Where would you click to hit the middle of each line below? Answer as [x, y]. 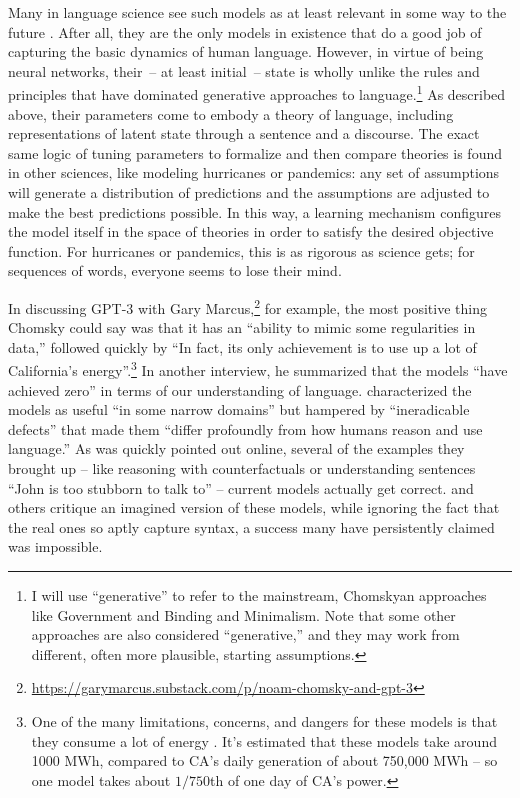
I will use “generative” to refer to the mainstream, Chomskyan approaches [259, 595]
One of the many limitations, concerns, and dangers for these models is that [264, 720]
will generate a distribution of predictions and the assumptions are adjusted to [249, 192]
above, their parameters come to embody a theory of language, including [231, 113]
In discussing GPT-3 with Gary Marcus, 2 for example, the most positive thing [247, 306]
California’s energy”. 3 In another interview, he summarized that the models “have [258, 369]
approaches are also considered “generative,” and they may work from [245, 634]
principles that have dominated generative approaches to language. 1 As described [257, 93]
